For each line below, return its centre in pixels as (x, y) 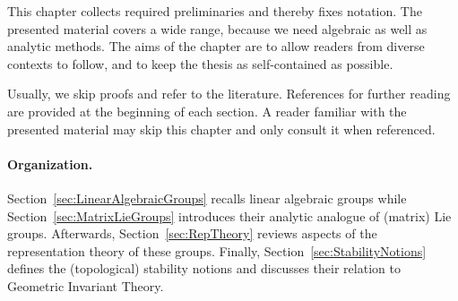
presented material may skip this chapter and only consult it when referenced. (221, 129)
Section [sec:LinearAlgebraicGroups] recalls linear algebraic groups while (207, 198)
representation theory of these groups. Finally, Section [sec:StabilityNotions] (217, 250)
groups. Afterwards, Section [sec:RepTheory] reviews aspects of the (192, 233)
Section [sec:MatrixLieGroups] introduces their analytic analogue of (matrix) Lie (229, 215)
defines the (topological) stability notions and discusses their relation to (204, 268)
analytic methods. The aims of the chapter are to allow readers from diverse (216, 46)
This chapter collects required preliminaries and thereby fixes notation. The (215, 11)
